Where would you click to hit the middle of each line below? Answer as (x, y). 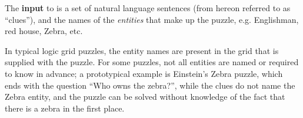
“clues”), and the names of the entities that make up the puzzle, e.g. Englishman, (152, 19)
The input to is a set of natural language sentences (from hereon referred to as (148, 8)
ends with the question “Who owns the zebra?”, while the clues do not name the (150, 85)
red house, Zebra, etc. (44, 31)
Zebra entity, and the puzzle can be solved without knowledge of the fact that (145, 97)
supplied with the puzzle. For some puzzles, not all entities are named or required (152, 62)
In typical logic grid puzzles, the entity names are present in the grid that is (142, 50)
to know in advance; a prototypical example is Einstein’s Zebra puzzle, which (144, 73)
